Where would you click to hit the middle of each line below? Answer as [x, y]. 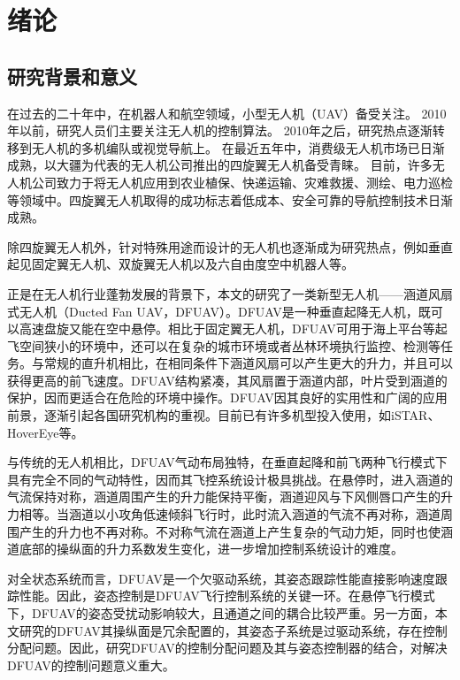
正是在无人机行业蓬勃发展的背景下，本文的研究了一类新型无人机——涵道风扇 [230, 293]
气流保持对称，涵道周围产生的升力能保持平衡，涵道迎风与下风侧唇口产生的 [224, 497]
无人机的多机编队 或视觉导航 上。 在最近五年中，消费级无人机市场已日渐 [238, 147]
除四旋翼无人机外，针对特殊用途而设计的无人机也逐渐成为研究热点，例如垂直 [230, 246]
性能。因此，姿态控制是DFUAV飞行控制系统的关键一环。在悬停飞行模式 [227, 596]
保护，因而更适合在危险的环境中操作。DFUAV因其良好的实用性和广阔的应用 [227, 397]
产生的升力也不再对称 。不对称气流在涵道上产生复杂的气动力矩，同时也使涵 [236, 531]
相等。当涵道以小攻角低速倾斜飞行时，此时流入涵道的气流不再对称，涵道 [230, 514]
